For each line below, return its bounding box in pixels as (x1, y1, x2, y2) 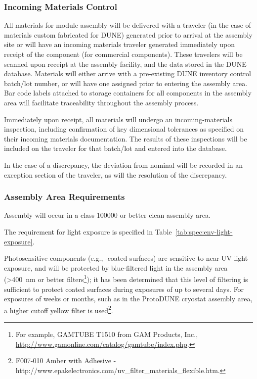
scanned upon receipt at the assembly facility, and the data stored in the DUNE (4, 58, 247, 69)
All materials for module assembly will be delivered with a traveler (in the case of (4, 20, 251, 30)
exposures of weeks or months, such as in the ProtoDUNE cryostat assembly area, (4, 293, 253, 304)
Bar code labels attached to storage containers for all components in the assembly (4, 88, 252, 98)
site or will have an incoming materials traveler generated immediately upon (4, 39, 235, 49)
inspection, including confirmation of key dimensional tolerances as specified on (4, 124, 244, 134)
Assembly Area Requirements (4, 190, 125, 203)
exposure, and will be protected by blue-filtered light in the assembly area (4, 262, 228, 273)
